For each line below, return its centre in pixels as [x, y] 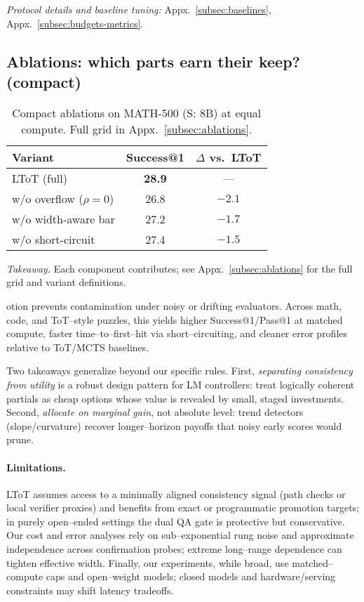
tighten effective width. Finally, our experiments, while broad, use [148, 562]
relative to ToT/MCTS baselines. [78, 347]
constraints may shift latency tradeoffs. [90, 590]
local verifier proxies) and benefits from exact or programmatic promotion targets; [183, 508]
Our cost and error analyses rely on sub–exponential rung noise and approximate [180, 535]
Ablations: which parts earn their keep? [153, 61]
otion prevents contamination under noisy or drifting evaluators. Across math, [174, 305]
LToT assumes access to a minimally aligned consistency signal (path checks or [176, 493]
